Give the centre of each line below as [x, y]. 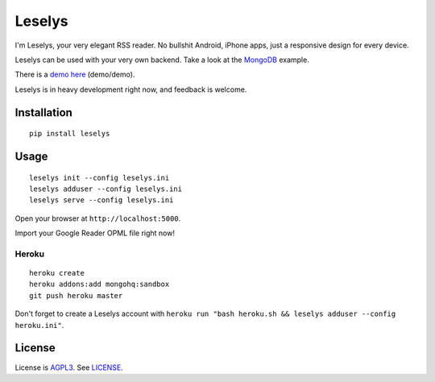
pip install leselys [70, 134]
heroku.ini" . [39, 325]
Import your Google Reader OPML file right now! [95, 233]
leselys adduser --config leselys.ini [106, 189]
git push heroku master [76, 295]
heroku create [57, 273]
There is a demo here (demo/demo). [75, 75]
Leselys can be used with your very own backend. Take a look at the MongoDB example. [162, 60]
